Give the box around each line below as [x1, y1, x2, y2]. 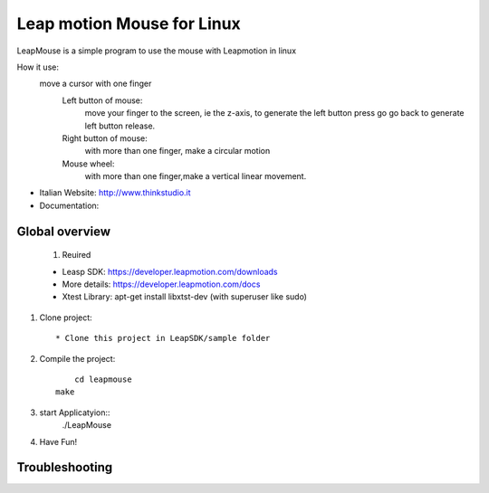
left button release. [84, 120, 156, 131]
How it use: [16, 62, 59, 72]
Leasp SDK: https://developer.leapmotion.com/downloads [62, 266, 278, 277]
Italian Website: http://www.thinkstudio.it [39, 187, 191, 198]
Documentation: [39, 200, 100, 211]
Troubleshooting [16, 460, 113, 475]
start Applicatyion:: [39, 407, 110, 418]
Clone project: [39, 312, 92, 323]
